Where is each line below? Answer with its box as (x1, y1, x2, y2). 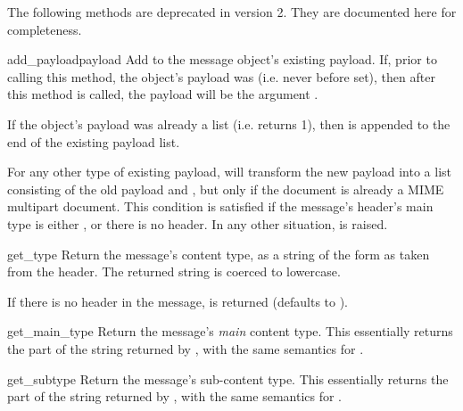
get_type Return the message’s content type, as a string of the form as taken (7, 244, 430, 263)
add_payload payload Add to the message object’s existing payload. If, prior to (7, 50, 437, 69)
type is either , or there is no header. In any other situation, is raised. (7, 214, 388, 233)
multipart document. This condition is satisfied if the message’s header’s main (7, 197, 434, 216)
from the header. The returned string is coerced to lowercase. (7, 262, 341, 281)
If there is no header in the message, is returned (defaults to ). (7, 292, 349, 310)
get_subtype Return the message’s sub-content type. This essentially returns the (7, 369, 449, 388)
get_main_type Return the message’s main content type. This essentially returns (7, 322, 453, 341)
